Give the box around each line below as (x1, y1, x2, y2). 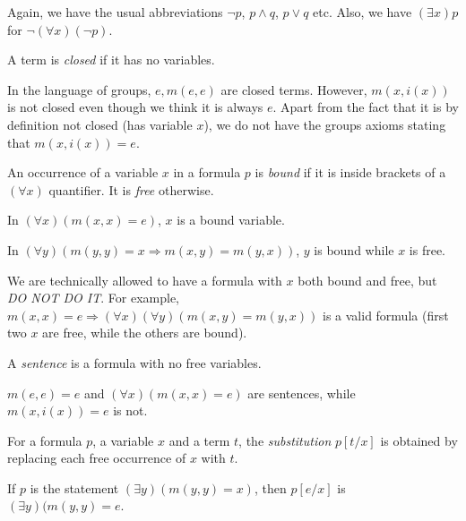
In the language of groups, (7, 80, 151, 98)
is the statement (30, 478, 119, 497)
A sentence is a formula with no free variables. (7, 353, 262, 372)
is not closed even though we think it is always (7, 98, 263, 116)
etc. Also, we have (313, 3, 412, 21)
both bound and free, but (298, 270, 437, 289)
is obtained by (380, 431, 458, 449)
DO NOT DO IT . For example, (7, 288, 179, 307)
